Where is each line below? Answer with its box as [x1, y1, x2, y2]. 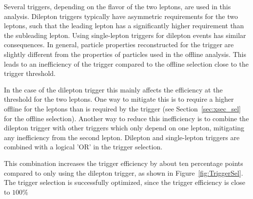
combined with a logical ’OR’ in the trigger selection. [4, 142, 163, 152]
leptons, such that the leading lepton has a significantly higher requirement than [4, 20, 244, 31]
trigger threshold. [4, 68, 56, 78]
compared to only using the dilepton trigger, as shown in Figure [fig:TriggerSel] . [4, 167, 243, 178]
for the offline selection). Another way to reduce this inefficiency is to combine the [4, 113, 249, 123]
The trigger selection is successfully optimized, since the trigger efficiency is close [4, 177, 245, 187]
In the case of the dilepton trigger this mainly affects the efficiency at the [4, 84, 223, 94]
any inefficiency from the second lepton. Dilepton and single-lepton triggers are [4, 132, 240, 142]
